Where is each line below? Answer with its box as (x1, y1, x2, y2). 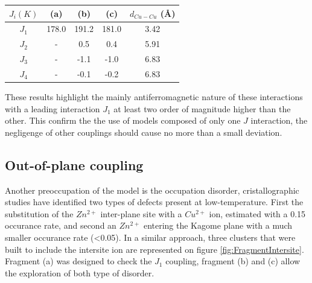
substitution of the (5, 207, 74, 220)
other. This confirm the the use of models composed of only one (5, 114, 241, 127)
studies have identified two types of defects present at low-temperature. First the (5, 196, 304, 208)
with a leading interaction (5, 102, 100, 115)
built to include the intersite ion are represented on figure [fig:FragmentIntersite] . (5, 243, 304, 255)
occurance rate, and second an (5, 219, 116, 232)
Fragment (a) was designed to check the (5, 255, 152, 267)
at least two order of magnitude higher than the (113, 102, 291, 115)
